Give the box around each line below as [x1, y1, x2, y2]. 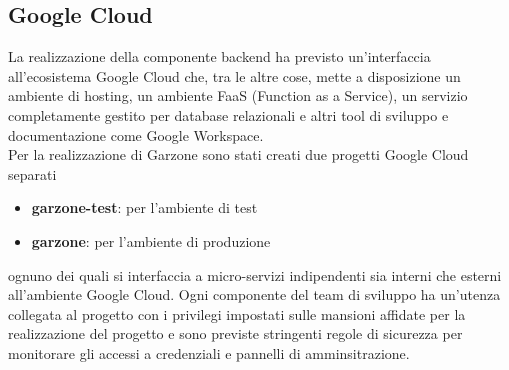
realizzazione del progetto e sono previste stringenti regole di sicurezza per [8, 323, 463, 344]
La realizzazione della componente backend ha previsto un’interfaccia [8, 46, 431, 67]
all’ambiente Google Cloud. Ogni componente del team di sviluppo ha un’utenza [8, 284, 501, 305]
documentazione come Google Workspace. [8, 124, 264, 145]
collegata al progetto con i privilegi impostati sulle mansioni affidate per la [8, 303, 466, 324]
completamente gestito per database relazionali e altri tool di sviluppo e [8, 104, 449, 125]
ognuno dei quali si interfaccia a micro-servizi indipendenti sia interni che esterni [8, 264, 502, 285]
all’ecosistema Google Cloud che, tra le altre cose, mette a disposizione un [8, 65, 461, 86]
